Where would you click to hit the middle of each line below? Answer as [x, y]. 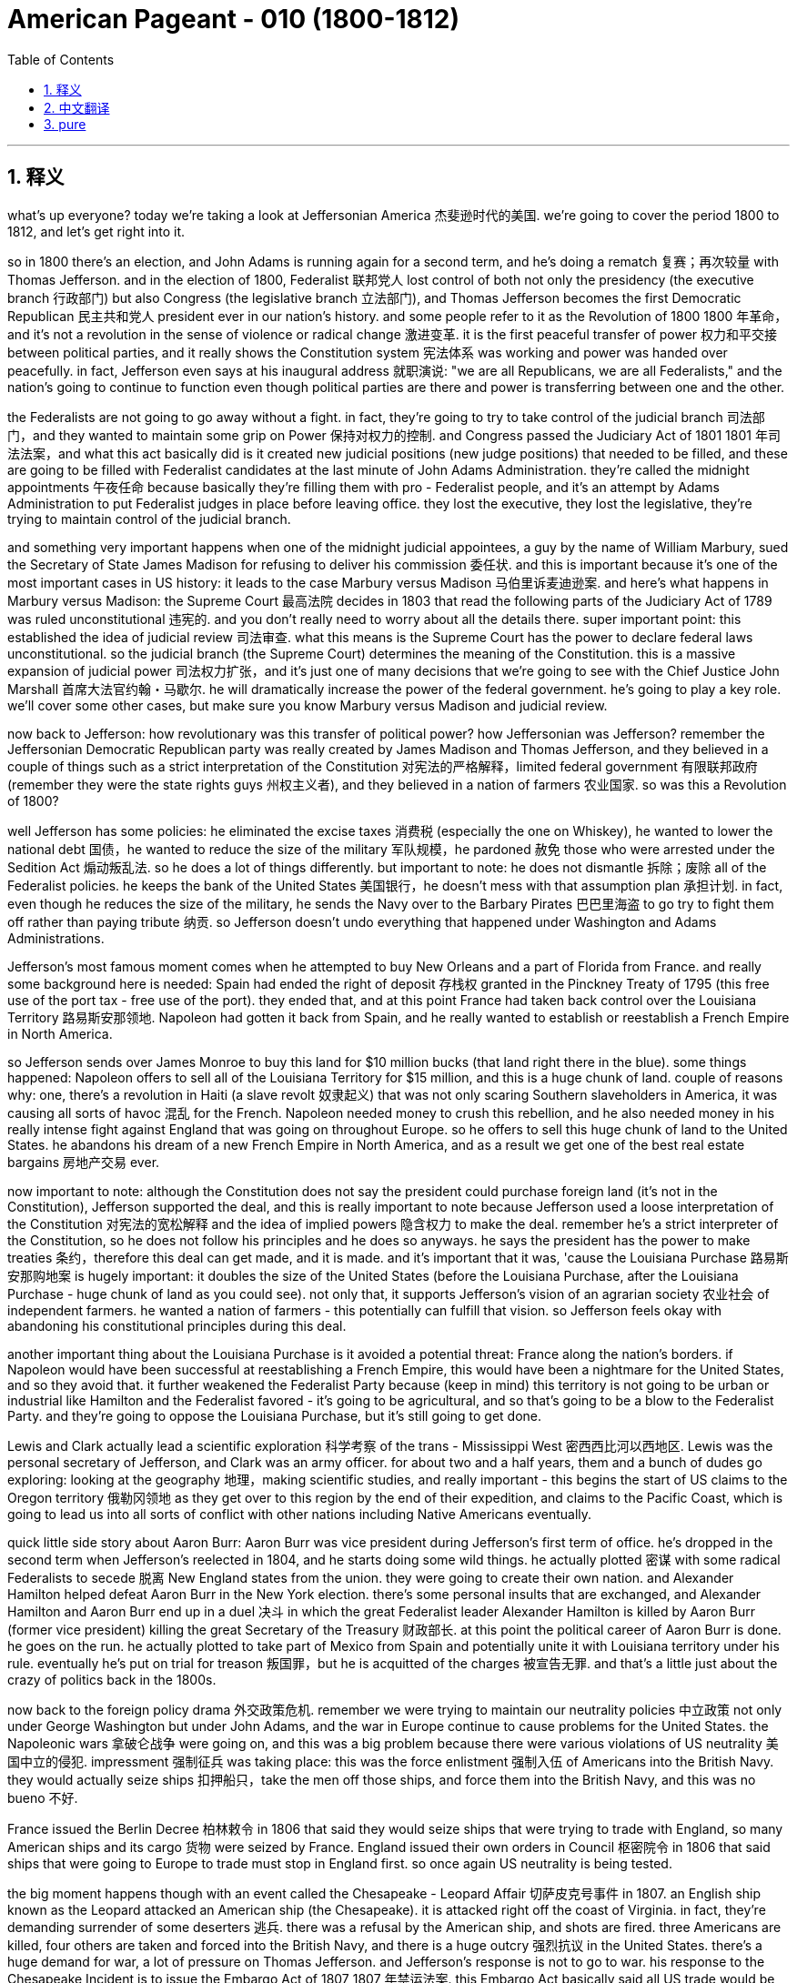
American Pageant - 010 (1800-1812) [234, 19]
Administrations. [56, 938]
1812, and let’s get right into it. [96, 231]
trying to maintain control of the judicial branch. [149, 518]
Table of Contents [61, 59]
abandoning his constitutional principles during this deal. [177, 1325]
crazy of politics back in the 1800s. [112, 1679]
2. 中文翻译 [77, 107]
